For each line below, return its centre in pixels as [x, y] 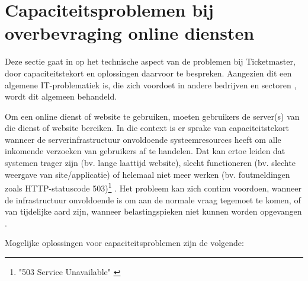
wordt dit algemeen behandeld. [61, 96]
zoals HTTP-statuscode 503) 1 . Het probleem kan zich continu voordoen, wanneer [153, 187]
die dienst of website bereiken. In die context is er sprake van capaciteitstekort [147, 128]
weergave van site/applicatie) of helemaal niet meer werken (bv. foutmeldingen [147, 174]
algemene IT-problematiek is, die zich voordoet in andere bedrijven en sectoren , [151, 84]
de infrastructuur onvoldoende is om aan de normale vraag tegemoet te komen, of [153, 199]
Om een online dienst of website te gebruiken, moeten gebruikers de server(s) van [152, 116]
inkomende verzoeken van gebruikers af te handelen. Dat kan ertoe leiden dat [145, 151]
